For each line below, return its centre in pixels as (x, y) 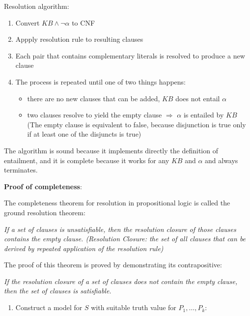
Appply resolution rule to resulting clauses (79, 39)
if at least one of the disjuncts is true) (84, 134)
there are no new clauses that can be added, (94, 98)
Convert (28, 22)
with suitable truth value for (134, 307)
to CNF (83, 22)
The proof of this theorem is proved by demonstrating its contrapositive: (113, 265)
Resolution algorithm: (37, 6)
